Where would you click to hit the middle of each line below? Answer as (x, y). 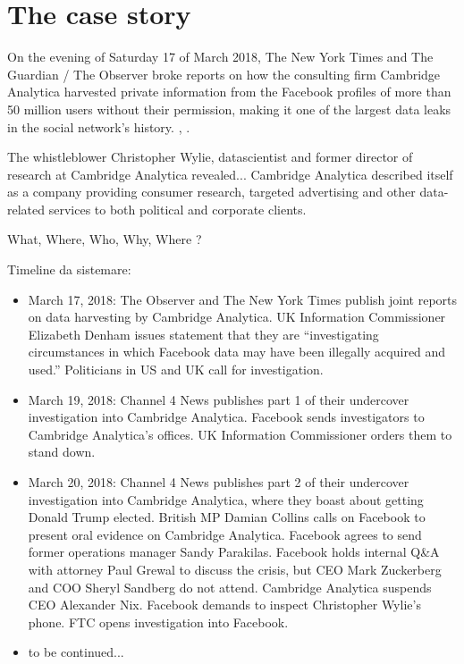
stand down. (62, 452)
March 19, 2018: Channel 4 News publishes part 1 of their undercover (219, 399)
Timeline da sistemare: (69, 269)
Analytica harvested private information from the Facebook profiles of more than (229, 92)
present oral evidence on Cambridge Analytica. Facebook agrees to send (225, 534)
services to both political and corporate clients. (177, 209)
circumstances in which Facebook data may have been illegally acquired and (237, 352)
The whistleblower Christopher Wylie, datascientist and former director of (210, 157)
